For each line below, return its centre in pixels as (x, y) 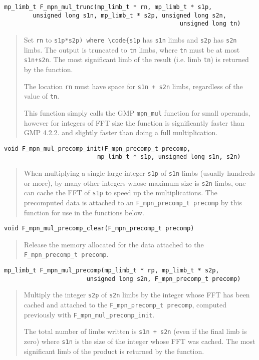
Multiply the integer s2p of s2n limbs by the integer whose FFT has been (137, 295)
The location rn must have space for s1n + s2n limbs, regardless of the (133, 86)
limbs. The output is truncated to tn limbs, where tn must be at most (132, 49)
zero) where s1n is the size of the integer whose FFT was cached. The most (140, 341)
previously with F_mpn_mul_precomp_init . (89, 314)
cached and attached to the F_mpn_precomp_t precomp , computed (125, 305)
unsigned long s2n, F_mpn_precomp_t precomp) (164, 279)
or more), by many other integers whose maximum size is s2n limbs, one (135, 183)
